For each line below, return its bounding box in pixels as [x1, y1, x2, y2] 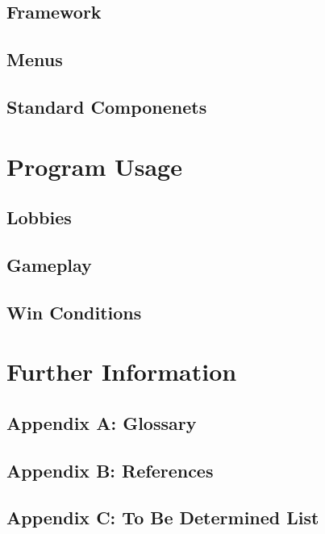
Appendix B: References [6, 457, 214, 482]
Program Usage [6, 149, 182, 182]
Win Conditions [6, 299, 142, 324]
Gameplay [6, 252, 92, 277]
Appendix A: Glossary [6, 410, 197, 435]
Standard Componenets [6, 94, 207, 119]
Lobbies [6, 205, 72, 230]
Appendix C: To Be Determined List [6, 505, 319, 530]
